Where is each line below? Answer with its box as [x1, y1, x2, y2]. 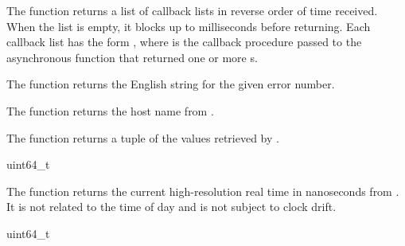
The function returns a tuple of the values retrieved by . [6, 129, 279, 146]
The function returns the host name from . [6, 102, 214, 119]
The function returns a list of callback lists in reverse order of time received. [6, 2, 378, 18]
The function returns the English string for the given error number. [6, 76, 335, 92]
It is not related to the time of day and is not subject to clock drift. [6, 198, 337, 215]
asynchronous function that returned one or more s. [6, 49, 258, 65]
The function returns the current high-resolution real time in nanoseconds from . [6, 182, 399, 199]
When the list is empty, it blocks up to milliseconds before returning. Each [6, 18, 371, 34]
